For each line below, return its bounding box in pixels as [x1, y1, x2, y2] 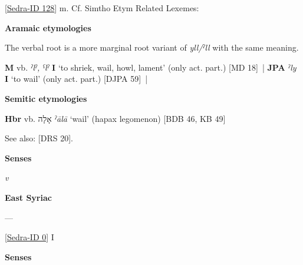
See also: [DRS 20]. [5, 132, 73, 144]
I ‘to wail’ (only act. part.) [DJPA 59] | [5, 72, 148, 85]
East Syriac [5, 191, 52, 203]
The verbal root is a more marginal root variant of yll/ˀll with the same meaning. [5, 41, 299, 54]
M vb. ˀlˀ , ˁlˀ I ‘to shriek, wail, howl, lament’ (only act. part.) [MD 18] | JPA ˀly [5, 61, 297, 73]
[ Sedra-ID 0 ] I [5, 231, 54, 243]
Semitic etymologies [5, 92, 87, 104]
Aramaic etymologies [5, 21, 91, 34]
